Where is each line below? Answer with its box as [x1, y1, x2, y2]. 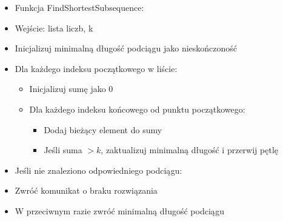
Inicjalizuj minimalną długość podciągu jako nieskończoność [15, 42, 238, 54]
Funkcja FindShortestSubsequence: [15, 1, 144, 13]
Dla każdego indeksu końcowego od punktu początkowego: [29, 102, 245, 115]
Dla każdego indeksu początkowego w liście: [15, 62, 178, 74]
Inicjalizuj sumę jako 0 [29, 82, 113, 95]
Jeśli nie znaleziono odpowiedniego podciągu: [15, 163, 182, 176]
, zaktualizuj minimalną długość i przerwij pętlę [101, 143, 278, 156]
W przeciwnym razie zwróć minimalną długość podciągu [15, 204, 224, 217]
